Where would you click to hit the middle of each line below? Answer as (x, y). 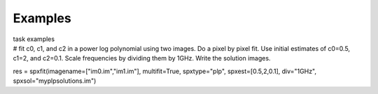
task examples (34, 39)
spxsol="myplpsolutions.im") (55, 81)
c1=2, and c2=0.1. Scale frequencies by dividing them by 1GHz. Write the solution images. (142, 58)
